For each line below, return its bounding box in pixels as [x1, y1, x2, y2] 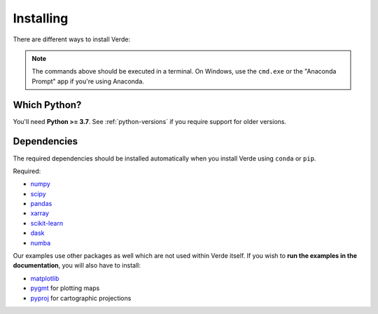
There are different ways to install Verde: [13, 35, 131, 43]
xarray [30, 209, 49, 217]
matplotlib [30, 274, 59, 282]
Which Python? [13, 99, 82, 111]
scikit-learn [30, 219, 63, 227]
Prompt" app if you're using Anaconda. [31, 77, 145, 86]
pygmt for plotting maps [30, 284, 100, 292]
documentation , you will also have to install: [13, 261, 141, 270]
